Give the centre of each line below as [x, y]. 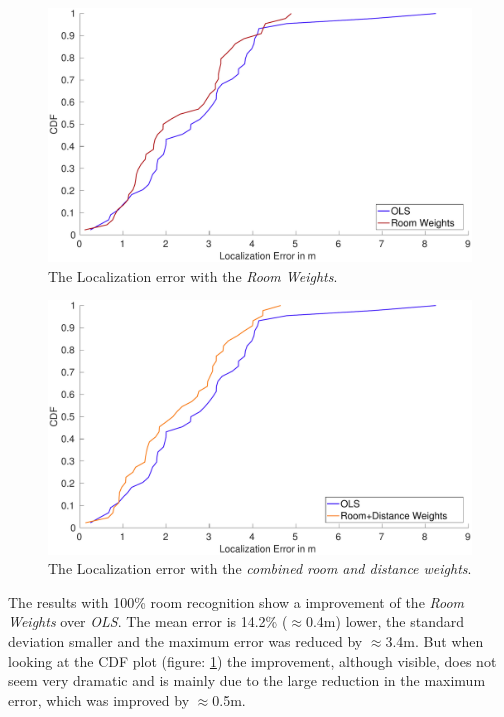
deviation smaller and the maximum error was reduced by [185, 641]
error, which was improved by [99, 699]
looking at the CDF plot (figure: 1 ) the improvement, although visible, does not [252, 660]
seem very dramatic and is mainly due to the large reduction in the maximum [247, 680]
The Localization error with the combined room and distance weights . [260, 568]
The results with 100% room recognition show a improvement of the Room [236, 601]
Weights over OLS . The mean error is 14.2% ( [148, 621]
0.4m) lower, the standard [385, 621]
